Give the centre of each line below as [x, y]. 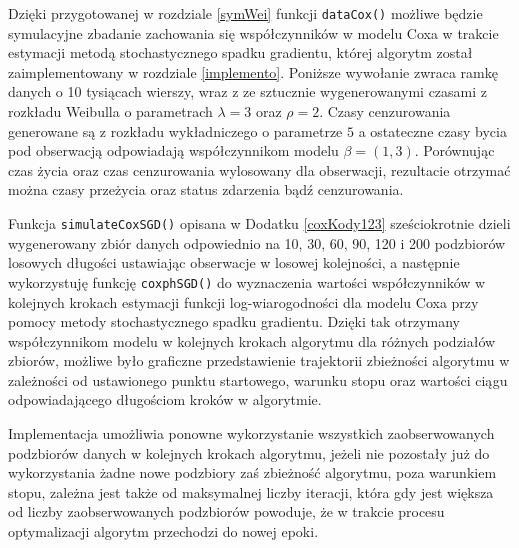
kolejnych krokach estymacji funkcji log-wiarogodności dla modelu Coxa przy [243, 301]
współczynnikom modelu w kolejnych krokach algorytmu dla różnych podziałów [252, 340]
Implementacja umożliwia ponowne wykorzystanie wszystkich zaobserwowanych [251, 433]
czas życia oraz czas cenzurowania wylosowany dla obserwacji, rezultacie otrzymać [259, 169]
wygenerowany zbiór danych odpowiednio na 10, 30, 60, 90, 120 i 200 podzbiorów [257, 242]
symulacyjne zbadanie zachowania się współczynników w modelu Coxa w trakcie [253, 32]
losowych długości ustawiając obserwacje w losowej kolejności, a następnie [234, 262]
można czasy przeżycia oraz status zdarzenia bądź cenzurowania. [206, 189]
